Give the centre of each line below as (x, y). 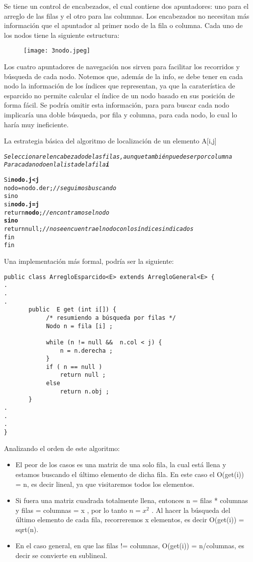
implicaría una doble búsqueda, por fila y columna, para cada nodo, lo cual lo (121, 114)
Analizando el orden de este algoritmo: (62, 448)
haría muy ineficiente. (36, 124)
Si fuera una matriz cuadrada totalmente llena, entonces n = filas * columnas (132, 500)
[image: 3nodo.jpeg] (57, 51)
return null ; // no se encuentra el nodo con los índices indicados (99, 229)
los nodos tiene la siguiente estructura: (62, 35)
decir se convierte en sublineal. (61, 555)
